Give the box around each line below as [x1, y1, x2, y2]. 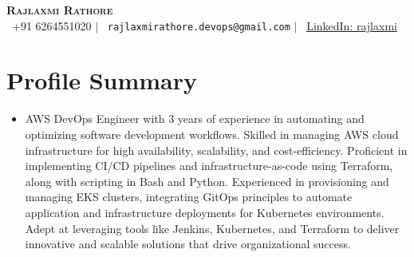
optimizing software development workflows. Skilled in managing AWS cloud [25, 125, 399, 142]
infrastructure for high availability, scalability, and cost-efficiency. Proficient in [25, 141, 408, 158]
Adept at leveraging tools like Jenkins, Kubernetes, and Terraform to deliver [25, 219, 400, 236]
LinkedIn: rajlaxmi [306, 17, 397, 34]
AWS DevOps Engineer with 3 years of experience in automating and [25, 110, 365, 127]
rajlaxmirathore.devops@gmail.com [107, 21, 290, 33]
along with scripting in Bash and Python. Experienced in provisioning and [25, 172, 389, 189]
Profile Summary [6, 64, 198, 97]
